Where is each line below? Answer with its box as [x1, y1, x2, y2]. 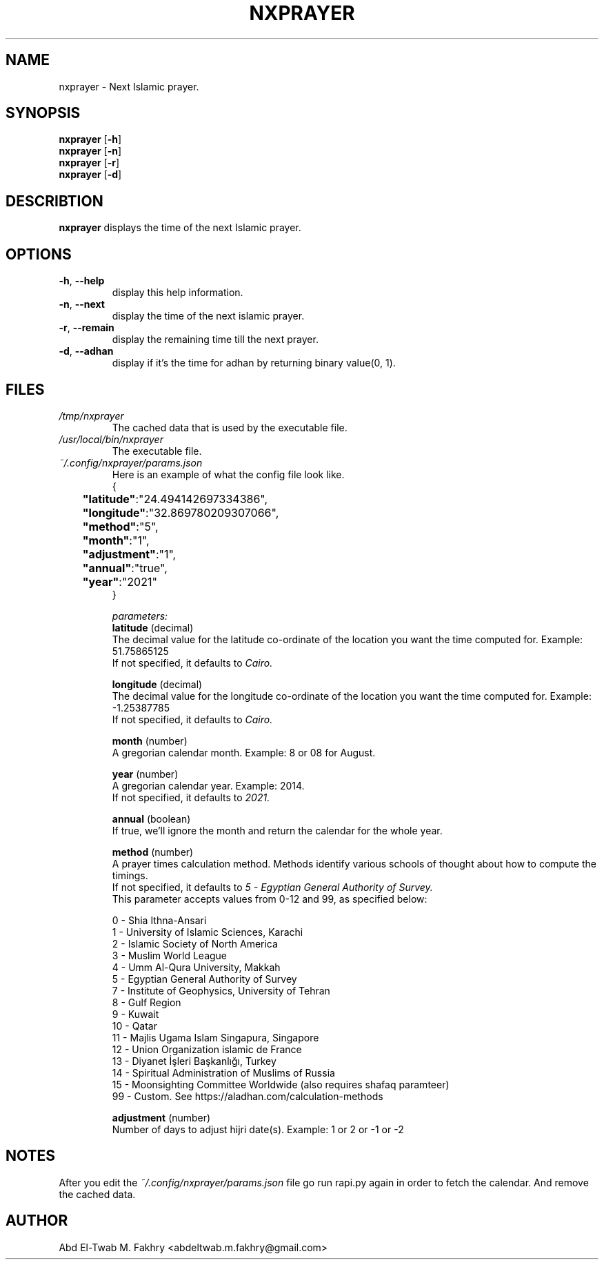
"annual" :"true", [82, 560, 168, 575]
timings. [112, 869, 148, 881]
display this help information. [112, 286, 243, 299]
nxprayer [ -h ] [59, 133, 122, 146]
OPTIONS [6, 245, 72, 263]
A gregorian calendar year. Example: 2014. [112, 779, 305, 792]
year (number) [112, 767, 179, 780]
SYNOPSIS [6, 104, 81, 122]
